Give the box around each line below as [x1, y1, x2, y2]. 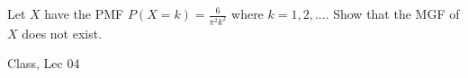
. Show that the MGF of [325, 4, 460, 22]
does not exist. [22, 23, 103, 42]
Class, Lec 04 [7, 54, 80, 73]
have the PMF [44, 4, 124, 22]
